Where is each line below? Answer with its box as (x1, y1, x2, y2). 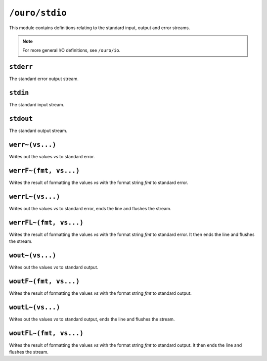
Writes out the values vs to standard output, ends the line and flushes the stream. (9, 316, 175, 322)
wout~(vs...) (9, 251, 56, 259)
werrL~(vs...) (9, 192, 60, 200)
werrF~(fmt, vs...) (9, 166, 80, 175)
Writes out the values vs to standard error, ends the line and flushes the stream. (9, 205, 172, 211)
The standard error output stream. (9, 76, 79, 82)
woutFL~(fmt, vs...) (9, 329, 84, 337)
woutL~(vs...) (9, 303, 60, 311)
